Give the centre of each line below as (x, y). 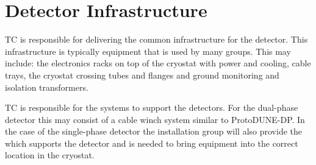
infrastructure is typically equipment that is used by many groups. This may (148, 51)
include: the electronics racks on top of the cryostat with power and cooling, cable (158, 63)
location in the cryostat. (50, 155)
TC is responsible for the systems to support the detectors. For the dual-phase (152, 107)
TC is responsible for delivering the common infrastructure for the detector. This (156, 39)
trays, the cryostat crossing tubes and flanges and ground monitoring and (142, 75)
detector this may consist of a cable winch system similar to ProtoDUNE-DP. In (155, 119)
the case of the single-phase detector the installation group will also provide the (153, 131)
